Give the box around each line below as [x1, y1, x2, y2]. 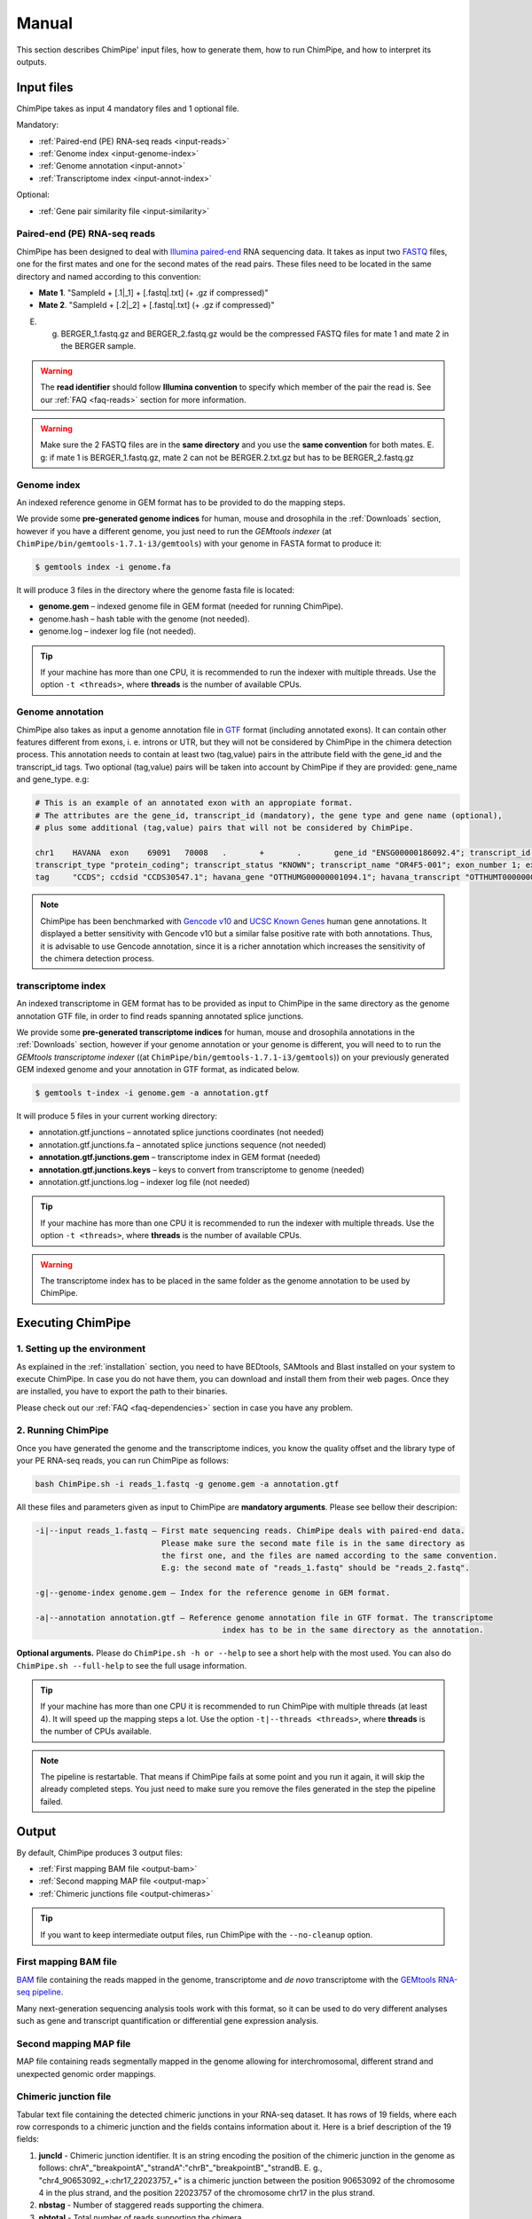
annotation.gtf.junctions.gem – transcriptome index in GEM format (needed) [38, 1152, 321, 1163]
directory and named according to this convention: [16, 271, 201, 281]
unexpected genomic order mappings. [16, 2068, 157, 2079]
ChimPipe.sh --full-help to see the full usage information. [16, 1660, 247, 1670]
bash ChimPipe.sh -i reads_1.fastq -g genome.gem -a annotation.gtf [35, 1479, 340, 1489]
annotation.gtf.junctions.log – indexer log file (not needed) [38, 1177, 250, 1188]
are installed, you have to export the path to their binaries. [16, 1386, 228, 1397]
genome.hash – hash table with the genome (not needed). [38, 613, 250, 624]
